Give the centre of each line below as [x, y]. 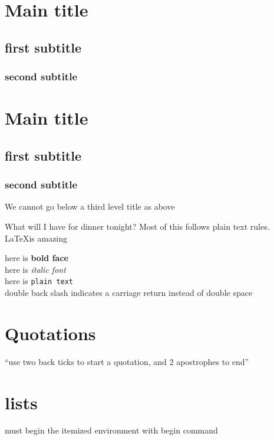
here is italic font [35, 269]
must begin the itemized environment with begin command [111, 430]
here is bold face [37, 258]
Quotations [50, 333]
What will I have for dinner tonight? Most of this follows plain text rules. [137, 226]
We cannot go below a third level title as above [90, 206]
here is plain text [39, 281]
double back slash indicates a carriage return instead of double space [129, 292]
